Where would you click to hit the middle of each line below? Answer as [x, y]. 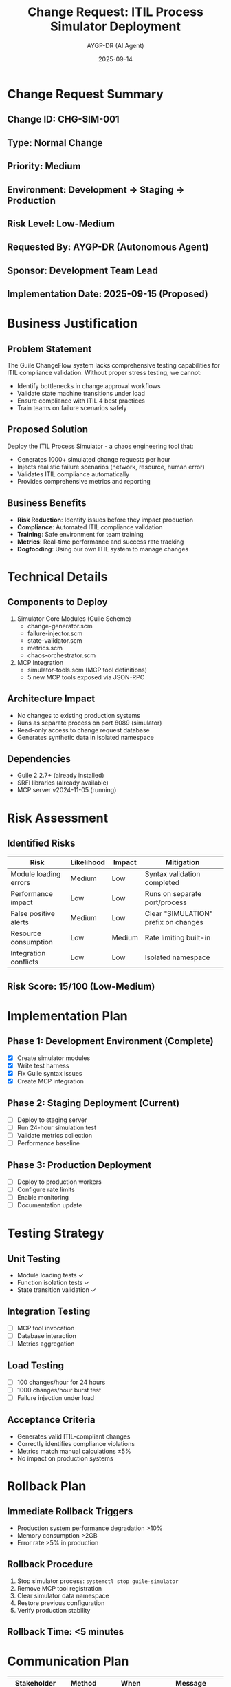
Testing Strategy [56, 1233]
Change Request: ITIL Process [115, 12]
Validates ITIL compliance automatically [73, 474]
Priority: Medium [44, 166]
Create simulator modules [54, 1058]
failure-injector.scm [55, 633]
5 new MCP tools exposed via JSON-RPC [86, 677]
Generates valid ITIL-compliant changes [74, 1436]
